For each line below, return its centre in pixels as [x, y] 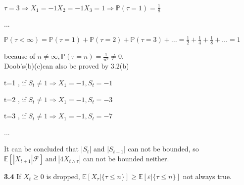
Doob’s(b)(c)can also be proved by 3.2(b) [67, 66]
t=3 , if [15, 116]
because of [20, 56]
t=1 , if [15, 83]
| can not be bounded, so [161, 149]
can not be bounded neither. [126, 158]
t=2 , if [15, 99]
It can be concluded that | [44, 149]
